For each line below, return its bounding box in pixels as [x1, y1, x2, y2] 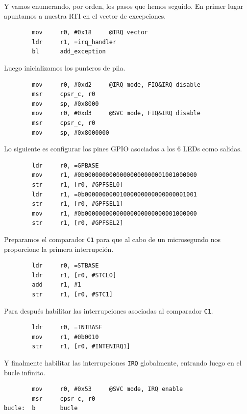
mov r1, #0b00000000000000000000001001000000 [32, 171, 197, 179]
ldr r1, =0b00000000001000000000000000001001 [32, 191, 197, 198]
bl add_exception [32, 48, 106, 55]
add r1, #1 [32, 281, 81, 289]
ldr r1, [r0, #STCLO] [32, 271, 117, 279]
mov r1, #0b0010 [32, 333, 99, 341]
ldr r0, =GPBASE [32, 162, 99, 169]
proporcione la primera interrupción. [4, 244, 114, 254]
